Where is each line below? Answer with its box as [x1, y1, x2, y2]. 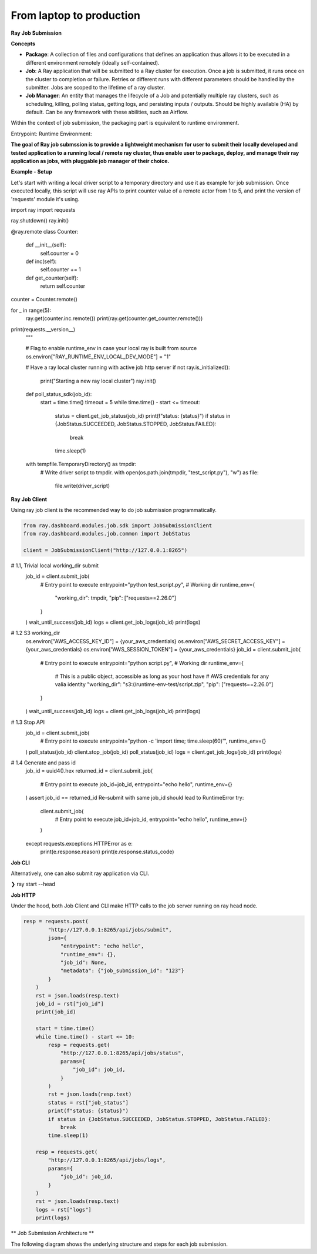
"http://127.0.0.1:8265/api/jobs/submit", [48, 926, 173, 933]
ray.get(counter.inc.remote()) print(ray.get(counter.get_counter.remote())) [25, 315, 203, 322]
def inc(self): [25, 258, 57, 265]
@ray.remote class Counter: [11, 228, 79, 235]
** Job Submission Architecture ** [11, 1230, 95, 1237]
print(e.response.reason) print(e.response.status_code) [40, 848, 174, 856]
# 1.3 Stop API [11, 719, 45, 726]
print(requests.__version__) [11, 325, 76, 332]
